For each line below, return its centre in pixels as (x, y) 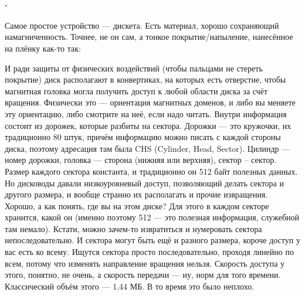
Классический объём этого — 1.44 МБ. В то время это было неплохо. (130, 286)
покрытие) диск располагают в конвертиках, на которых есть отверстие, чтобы (145, 79)
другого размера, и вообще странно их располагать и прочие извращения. (136, 194)
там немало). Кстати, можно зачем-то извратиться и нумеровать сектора (133, 228)
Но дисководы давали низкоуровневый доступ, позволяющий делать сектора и (144, 183)
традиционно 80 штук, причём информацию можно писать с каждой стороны (143, 137)
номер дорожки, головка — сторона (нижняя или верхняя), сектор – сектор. (141, 160)
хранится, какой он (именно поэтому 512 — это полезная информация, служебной (152, 217)
